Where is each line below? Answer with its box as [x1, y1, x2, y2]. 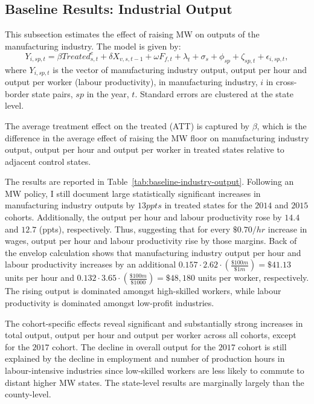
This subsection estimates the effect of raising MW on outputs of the [5, 28, 260, 40]
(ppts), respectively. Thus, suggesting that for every [39, 222, 231, 235]
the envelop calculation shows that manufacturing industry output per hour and [5, 246, 301, 258]
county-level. [5, 388, 51, 400]
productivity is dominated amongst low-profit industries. [5, 297, 214, 309]
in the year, [86, 87, 129, 100]
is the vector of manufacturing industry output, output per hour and [53, 63, 307, 75]
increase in [268, 222, 307, 235]
